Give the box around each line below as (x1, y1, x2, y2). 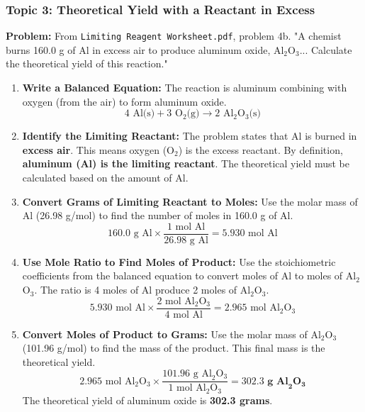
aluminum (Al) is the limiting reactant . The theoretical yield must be (22, 156, 349, 171)
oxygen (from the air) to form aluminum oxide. (22, 94, 227, 108)
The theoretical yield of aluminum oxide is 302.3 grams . (22, 392, 273, 407)
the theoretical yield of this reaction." (6, 56, 168, 71)
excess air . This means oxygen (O (22, 142, 174, 157)
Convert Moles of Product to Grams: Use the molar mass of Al (22, 326, 321, 341)
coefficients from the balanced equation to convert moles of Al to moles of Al (22, 268, 356, 283)
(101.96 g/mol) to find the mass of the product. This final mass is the (22, 340, 325, 355)
